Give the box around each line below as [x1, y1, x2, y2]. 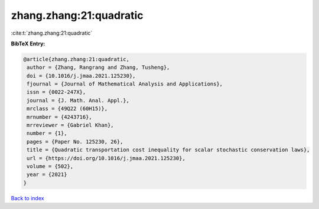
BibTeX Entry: [11, 40, 45, 47]
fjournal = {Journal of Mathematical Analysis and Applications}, [27, 81, 223, 88]
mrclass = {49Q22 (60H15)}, [27, 105, 108, 112]
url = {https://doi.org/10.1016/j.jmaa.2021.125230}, [27, 155, 185, 161]
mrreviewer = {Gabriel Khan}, [27, 122, 115, 129]
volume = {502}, [27, 163, 74, 170]
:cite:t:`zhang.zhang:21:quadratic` [11, 29, 93, 37]
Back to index [11, 194, 44, 201]
